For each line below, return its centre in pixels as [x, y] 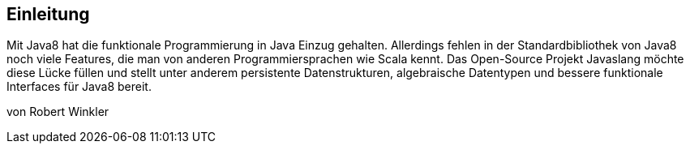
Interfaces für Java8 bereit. [79, 87]
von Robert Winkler [58, 112]
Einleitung [48, 14]
